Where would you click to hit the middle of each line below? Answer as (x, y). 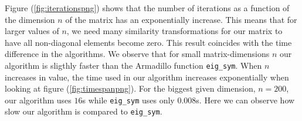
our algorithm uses (38, 100)
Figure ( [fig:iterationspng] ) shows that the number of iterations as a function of (147, 8)
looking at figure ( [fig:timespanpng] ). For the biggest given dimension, (130, 88)
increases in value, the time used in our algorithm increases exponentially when (147, 77)
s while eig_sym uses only (128, 100)
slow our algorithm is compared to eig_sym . (84, 111)
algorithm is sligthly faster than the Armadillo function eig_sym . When (133, 65)
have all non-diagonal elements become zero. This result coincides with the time (148, 42)
